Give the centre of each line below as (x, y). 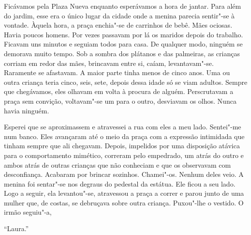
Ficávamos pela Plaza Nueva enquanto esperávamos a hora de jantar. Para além (123, 6)
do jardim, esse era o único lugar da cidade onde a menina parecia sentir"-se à (119, 15)
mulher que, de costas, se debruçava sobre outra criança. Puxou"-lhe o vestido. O (124, 202)
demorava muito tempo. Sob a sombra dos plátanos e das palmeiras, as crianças (122, 53)
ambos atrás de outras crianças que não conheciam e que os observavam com (118, 164)
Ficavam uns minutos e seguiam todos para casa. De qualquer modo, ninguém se (123, 44)
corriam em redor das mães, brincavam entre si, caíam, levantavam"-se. (109, 63)
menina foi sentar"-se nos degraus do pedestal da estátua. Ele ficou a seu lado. (120, 183)
